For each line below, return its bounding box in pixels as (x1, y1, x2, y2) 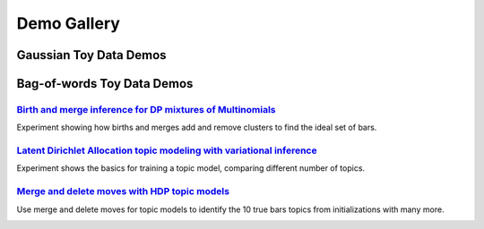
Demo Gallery (16, 13, 121, 33)
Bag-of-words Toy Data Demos (16, 76, 194, 91)
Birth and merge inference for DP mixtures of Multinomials (16, 103, 276, 115)
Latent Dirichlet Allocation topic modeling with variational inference (16, 144, 317, 157)
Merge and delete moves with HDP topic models (16, 185, 230, 198)
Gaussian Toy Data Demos (16, 47, 167, 63)
